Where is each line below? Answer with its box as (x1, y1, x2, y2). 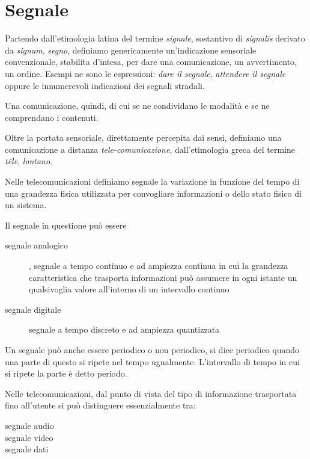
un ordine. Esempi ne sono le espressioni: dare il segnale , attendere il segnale (5, 67, 286, 79)
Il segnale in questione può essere (5, 218, 127, 231)
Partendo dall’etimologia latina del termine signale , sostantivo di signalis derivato (5, 32, 305, 45)
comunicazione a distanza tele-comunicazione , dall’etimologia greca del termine (5, 143, 295, 155)
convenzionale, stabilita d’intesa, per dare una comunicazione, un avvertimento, (5, 55, 297, 68)
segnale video (5, 431, 53, 443)
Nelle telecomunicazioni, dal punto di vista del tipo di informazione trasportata (5, 387, 297, 399)
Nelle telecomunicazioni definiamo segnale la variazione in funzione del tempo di (5, 175, 300, 188)
